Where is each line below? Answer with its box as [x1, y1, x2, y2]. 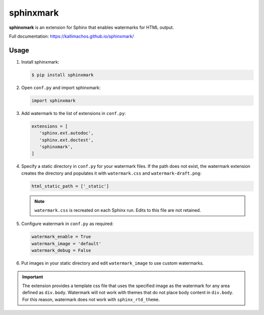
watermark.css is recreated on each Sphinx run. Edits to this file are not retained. [34, 207, 201, 213]
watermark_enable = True [31, 234, 91, 240]
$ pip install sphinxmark [31, 72, 94, 78]
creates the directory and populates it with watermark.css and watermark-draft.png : [21, 170, 201, 176]
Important [22, 274, 44, 280]
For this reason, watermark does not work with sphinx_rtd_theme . [22, 296, 160, 302]
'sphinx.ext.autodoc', [39, 130, 94, 136]
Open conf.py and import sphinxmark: [21, 85, 101, 90]
